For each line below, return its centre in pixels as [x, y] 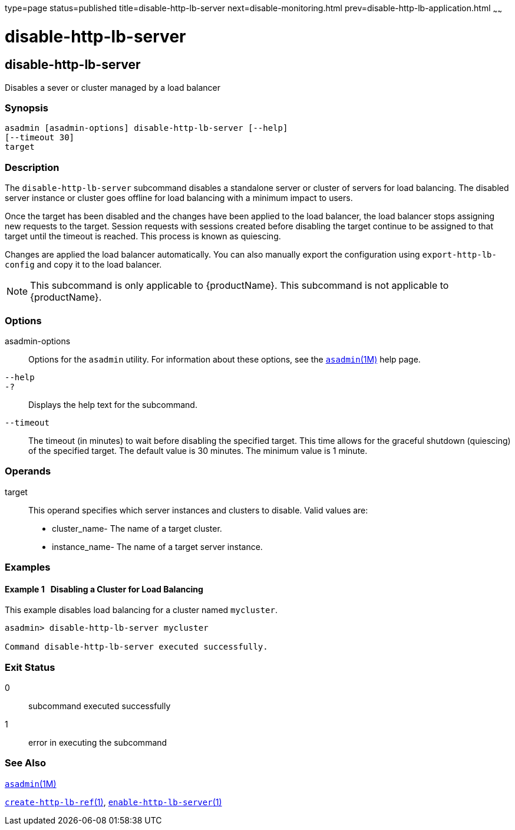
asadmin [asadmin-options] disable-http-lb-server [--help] [146, 128]
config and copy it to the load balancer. [83, 265]
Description [32, 167]
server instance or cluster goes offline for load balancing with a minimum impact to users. [179, 198]
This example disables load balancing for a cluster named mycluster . [141, 610]
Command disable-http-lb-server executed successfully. [136, 647]
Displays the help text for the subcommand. [113, 404]
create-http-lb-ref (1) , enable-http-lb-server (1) [113, 802]
